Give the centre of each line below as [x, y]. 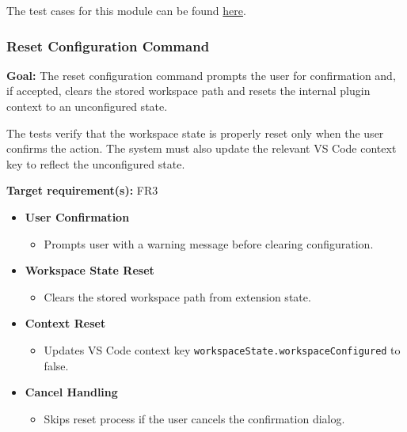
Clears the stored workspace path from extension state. [177, 296]
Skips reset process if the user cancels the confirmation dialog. [194, 418]
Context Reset [65, 323]
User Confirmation [77, 216]
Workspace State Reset [89, 270]
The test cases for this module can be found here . [126, 10]
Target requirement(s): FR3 [82, 190]
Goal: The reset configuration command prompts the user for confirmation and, [201, 75]
